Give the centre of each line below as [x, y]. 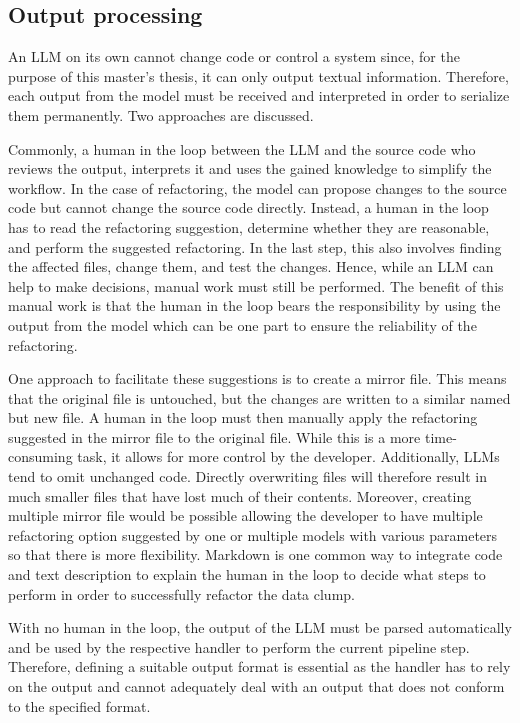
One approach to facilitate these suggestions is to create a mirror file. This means [257, 378]
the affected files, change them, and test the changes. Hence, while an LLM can [251, 266]
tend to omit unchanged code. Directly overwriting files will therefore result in [247, 476]
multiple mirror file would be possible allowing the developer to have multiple [245, 515]
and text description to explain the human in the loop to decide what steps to [247, 574]
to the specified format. [79, 705]
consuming [40, 456]
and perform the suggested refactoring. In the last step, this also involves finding [255, 246]
